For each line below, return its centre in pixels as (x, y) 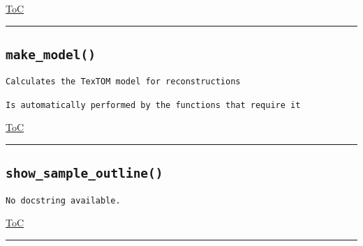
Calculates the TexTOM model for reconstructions (123, 82)
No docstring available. (63, 200)
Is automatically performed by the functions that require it (153, 105)
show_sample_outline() (84, 174)
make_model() (51, 54)
